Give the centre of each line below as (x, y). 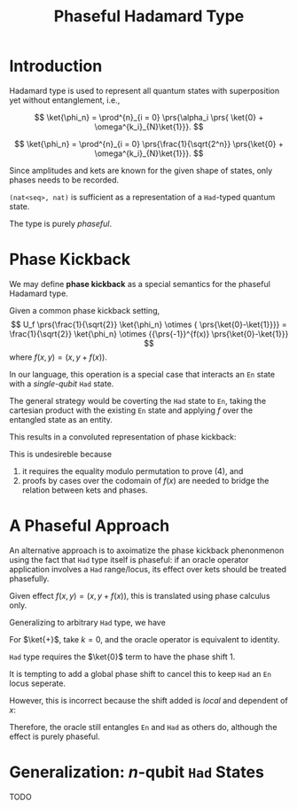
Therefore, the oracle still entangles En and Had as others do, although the (143, 727)
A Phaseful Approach (90, 526)
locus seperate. (38, 683)
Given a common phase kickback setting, (85, 310)
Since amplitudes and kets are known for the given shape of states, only (141, 170)
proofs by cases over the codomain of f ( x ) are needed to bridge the (145, 480)
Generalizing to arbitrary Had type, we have (87, 622)
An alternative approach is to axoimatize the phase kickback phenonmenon (147, 550)
